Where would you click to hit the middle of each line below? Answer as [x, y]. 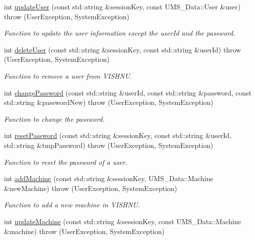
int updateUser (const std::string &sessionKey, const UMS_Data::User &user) [122, 6]
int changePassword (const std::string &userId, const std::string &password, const [128, 92]
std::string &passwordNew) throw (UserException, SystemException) [109, 102]
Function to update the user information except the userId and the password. [120, 33]
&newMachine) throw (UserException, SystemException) [91, 188]
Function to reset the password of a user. [66, 162]
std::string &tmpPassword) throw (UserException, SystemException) [109, 145]
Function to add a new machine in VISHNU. [72, 205]
